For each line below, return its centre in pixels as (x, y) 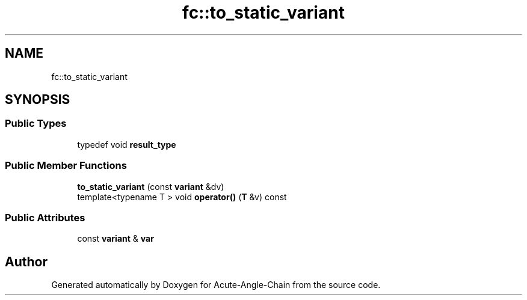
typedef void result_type (127, 144)
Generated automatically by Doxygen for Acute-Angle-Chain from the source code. (216, 285)
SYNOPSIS (38, 100)
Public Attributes (45, 217)
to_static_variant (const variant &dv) (151, 186)
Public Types (36, 124)
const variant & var (116, 239)
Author (26, 262)
